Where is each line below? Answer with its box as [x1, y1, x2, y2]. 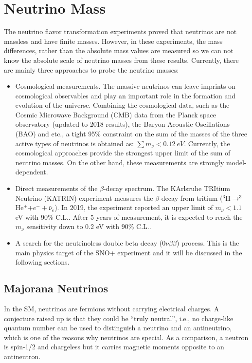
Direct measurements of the [15, 183, 98, 193]
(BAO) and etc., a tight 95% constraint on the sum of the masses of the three [15, 129, 248, 139]
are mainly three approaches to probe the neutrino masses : [4, 64, 179, 75]
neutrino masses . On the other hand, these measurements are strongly [15, 157, 224, 167]
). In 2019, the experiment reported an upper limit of [54, 202, 213, 212]
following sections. [15, 257, 70, 267]
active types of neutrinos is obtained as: [15, 138, 134, 148]
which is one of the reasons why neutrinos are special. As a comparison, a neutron [4, 332, 249, 342]
